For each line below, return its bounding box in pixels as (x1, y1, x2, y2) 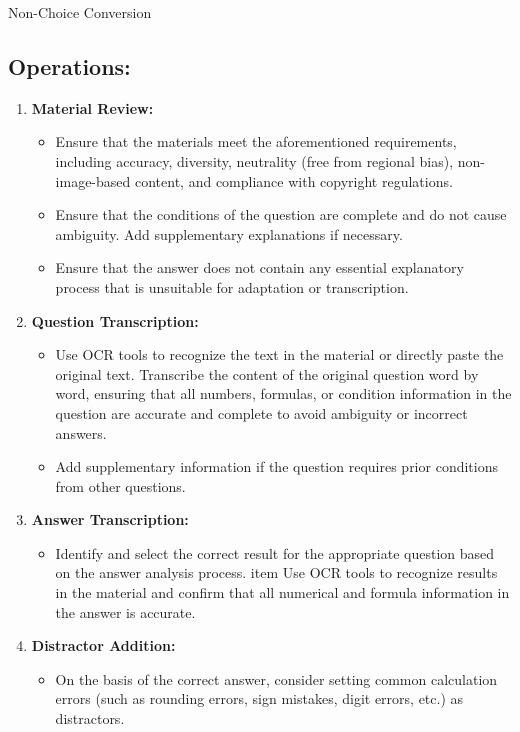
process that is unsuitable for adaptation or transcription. (55, 276, 409, 297)
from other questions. (55, 475, 186, 496)
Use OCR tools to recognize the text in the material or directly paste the (55, 344, 504, 365)
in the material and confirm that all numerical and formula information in (55, 582, 510, 603)
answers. (55, 422, 107, 443)
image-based (55, 170, 131, 191)
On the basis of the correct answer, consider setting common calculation (55, 668, 498, 689)
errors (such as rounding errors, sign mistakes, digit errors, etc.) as (55, 688, 464, 709)
